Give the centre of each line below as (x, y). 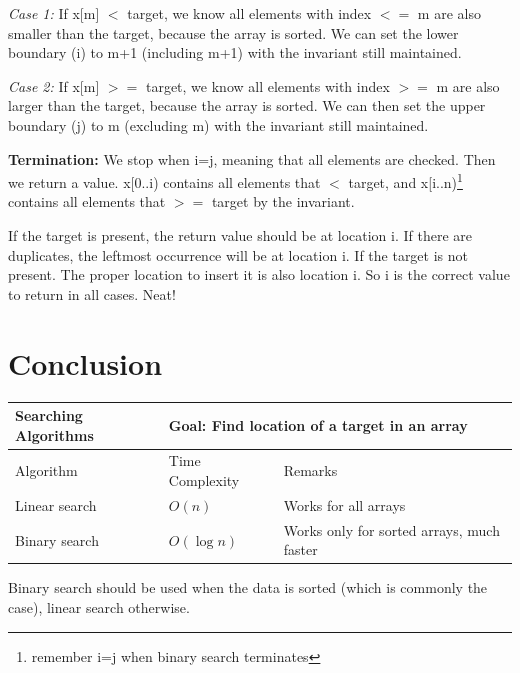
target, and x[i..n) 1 (405, 180)
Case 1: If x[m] (54, 13)
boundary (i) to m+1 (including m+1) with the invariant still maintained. (235, 52)
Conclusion (85, 362)
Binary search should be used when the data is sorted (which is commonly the (248, 587)
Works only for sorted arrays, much (391, 529)
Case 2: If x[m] (54, 85)
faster (300, 549)
